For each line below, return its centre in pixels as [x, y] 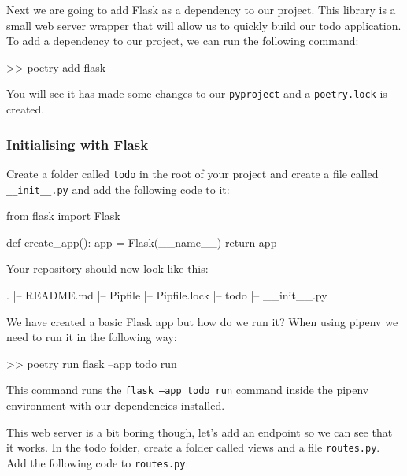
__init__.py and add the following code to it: [118, 189]
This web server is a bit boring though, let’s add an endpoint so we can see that [200, 431]
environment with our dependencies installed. [116, 405]
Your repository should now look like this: [107, 268]
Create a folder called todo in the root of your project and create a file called [192, 173]
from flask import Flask [63, 216]
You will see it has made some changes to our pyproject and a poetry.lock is [197, 93]
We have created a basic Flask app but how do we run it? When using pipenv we [202, 321]
